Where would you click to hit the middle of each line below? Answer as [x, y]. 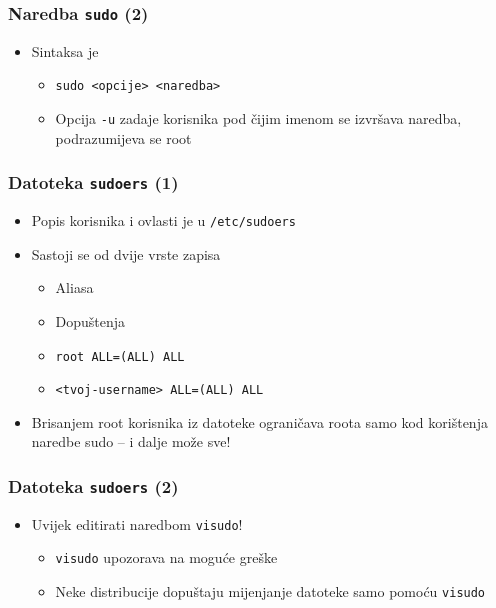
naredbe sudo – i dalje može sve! [131, 441]
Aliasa [74, 287]
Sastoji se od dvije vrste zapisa [126, 253]
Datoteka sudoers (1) [93, 182]
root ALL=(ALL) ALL [120, 356]
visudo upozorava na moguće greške [166, 557]
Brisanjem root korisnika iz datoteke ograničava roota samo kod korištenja [259, 421]
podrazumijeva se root [123, 137]
